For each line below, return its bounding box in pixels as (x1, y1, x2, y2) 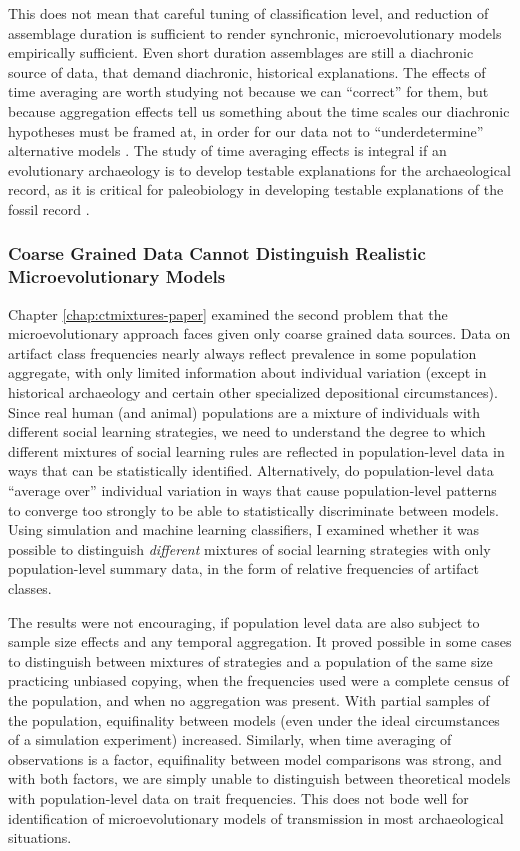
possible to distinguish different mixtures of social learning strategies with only (8, 538, 491, 559)
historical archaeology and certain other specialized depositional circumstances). (8, 382, 498, 403)
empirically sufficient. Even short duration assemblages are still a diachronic (8, 42, 474, 63)
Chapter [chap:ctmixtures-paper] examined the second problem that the (8, 303, 448, 324)
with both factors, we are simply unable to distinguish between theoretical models (8, 768, 511, 789)
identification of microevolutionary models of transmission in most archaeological (8, 807, 504, 828)
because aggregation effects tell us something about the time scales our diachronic (8, 100, 510, 121)
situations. (8, 827, 72, 848)
